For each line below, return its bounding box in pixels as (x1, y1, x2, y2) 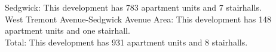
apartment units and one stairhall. (5, 24, 130, 37)
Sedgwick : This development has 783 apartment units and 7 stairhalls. (5, 1, 262, 13)
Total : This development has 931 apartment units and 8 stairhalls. (5, 35, 248, 48)
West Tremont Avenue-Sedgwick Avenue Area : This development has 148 (5, 12, 271, 25)
